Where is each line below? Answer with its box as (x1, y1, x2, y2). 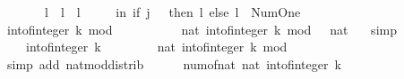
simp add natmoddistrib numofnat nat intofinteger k (6, 54, 341, 73)
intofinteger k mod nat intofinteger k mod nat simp (6, 20, 397, 38)
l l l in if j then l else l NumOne (44, 3, 301, 20)
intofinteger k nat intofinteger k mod (25, 37, 288, 56)
